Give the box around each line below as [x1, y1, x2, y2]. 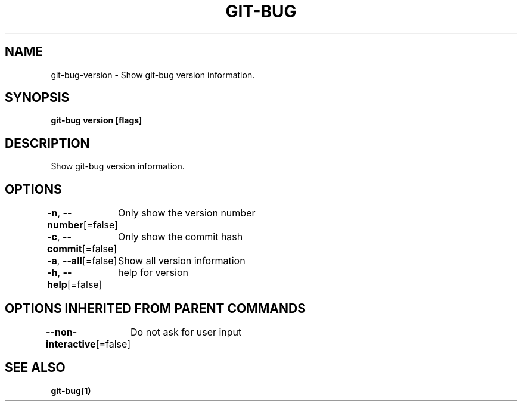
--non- [46, 326, 77, 338]
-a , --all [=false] [47, 255, 117, 267]
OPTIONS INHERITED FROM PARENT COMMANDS [5, 300, 306, 316]
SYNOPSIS [5, 90, 70, 106]
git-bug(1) [51, 385, 91, 396]
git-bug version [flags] [51, 115, 142, 126]
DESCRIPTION [5, 135, 90, 151]
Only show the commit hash [118, 231, 243, 243]
